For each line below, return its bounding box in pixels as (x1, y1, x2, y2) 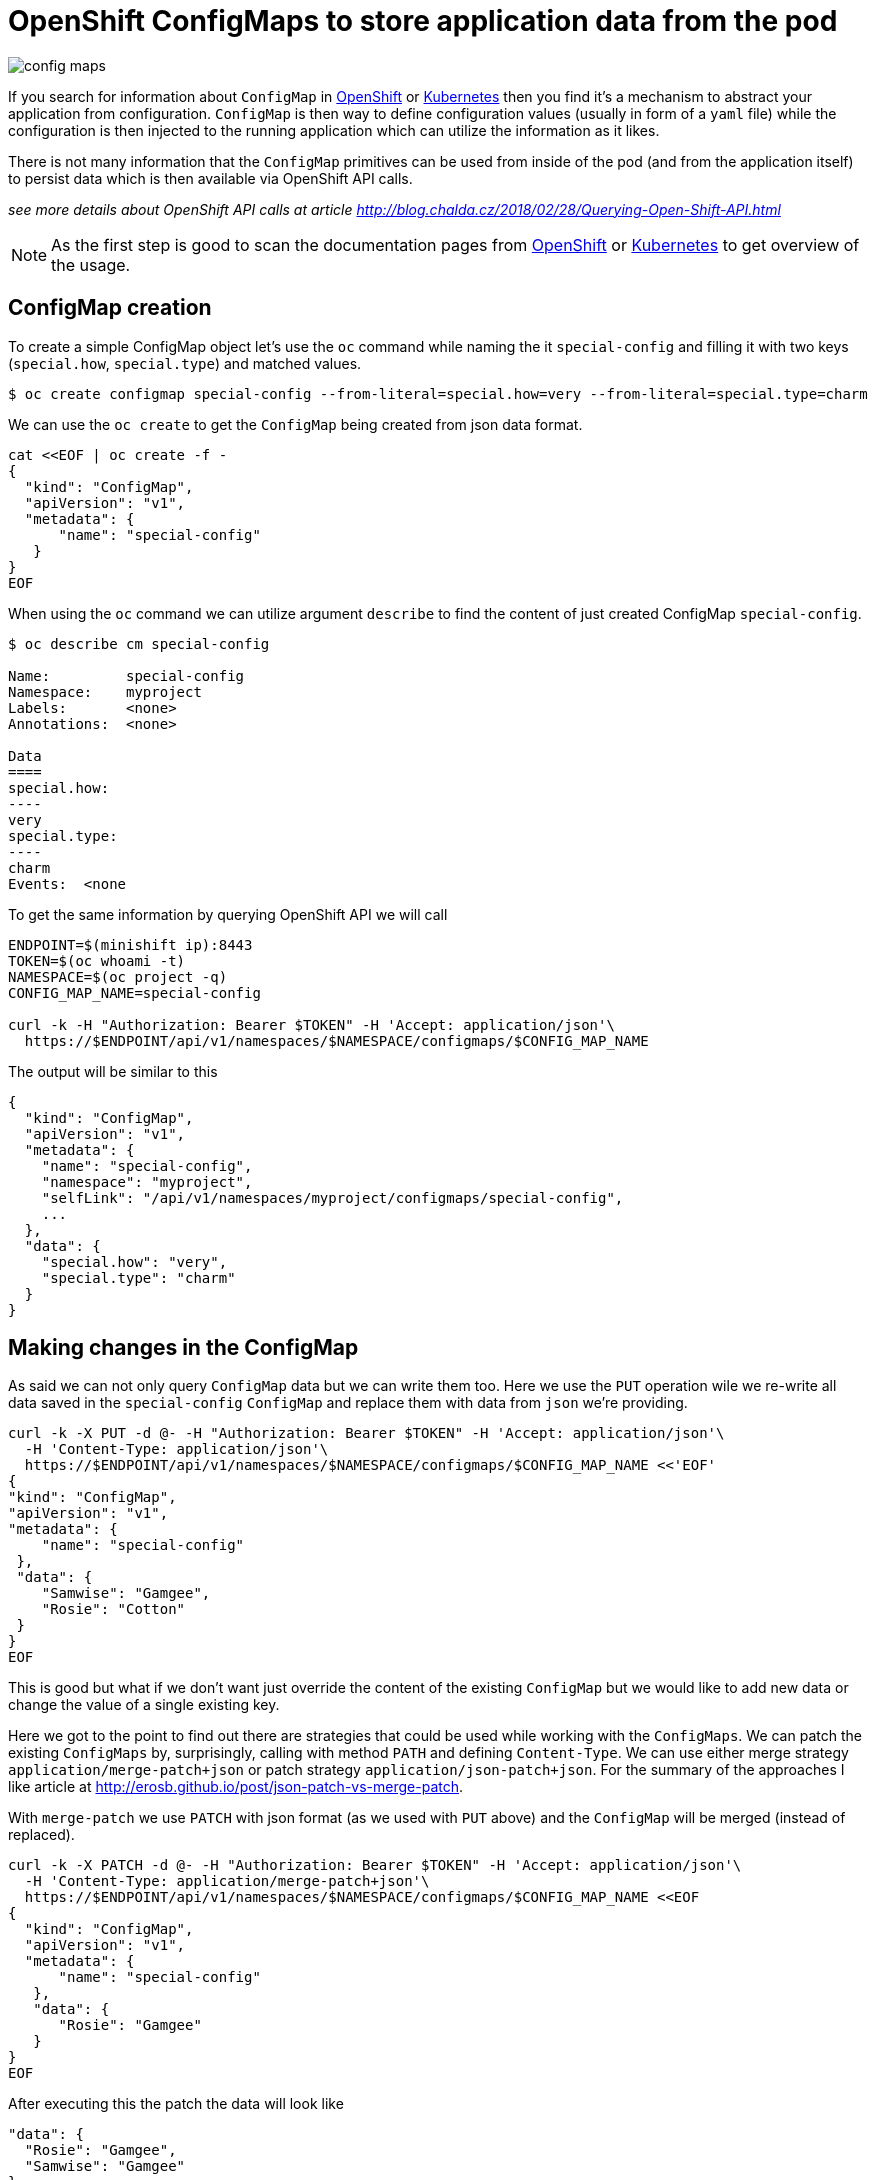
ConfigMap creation (8, 295, 212, 321)
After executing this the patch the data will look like (8, 2095, 344, 2113)
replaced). (8, 1826, 75, 1844)
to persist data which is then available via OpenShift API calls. (8, 169, 413, 187)
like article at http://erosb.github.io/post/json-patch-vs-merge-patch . (8, 1778, 464, 1796)
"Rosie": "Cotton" (41, 1601, 186, 1618)
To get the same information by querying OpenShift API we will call (8, 905, 448, 923)
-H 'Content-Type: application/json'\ (24, 1441, 329, 1458)
